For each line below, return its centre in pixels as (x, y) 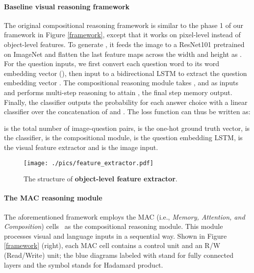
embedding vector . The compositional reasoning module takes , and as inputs (121, 83)
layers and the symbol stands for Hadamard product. (84, 264)
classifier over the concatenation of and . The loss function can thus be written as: (127, 112)
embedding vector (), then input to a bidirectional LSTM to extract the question (126, 73)
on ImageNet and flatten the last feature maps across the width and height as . (123, 54)
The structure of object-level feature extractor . (101, 179)
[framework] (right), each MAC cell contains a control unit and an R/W (112, 245)
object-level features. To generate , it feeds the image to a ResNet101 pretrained (124, 44)
